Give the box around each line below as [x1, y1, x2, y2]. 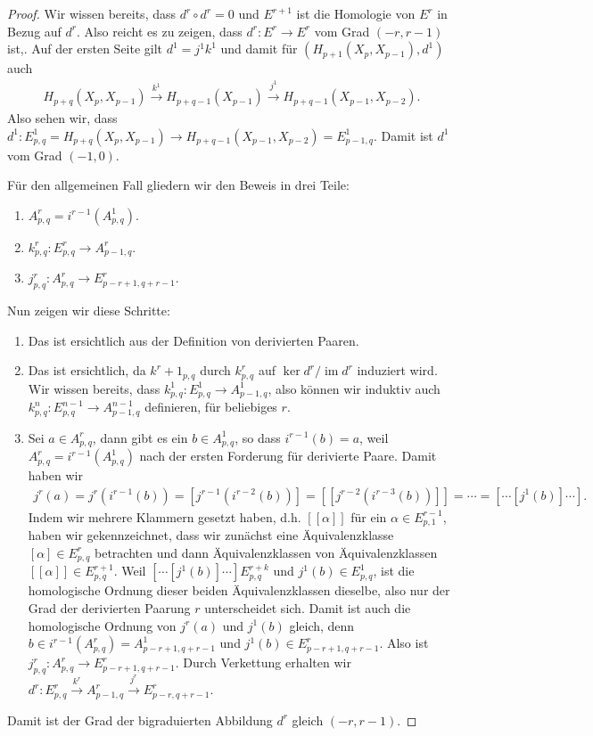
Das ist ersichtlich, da [28, 361, 146, 380]
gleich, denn [289, 616, 355, 634]
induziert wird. [357, 361, 438, 380]
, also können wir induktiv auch [268, 379, 441, 397]
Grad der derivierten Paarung [28, 598, 191, 617]
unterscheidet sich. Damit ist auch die [204, 598, 411, 617]
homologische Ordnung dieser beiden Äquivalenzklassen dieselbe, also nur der [28, 581, 450, 600]
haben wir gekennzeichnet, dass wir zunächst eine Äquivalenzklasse [28, 526, 394, 544]
